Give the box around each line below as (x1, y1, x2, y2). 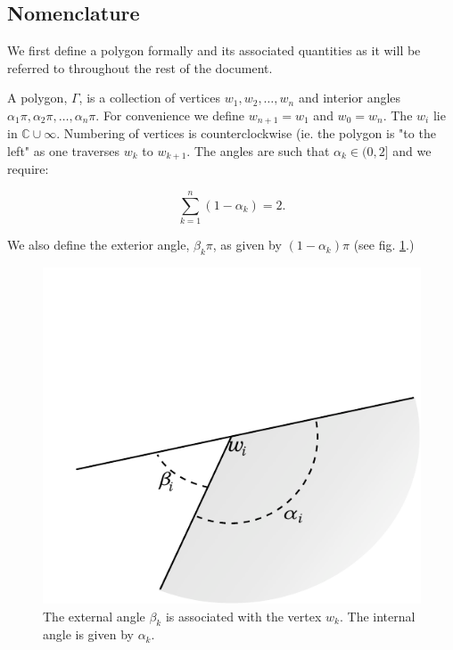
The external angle (43, 606, 145, 625)
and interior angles (298, 88, 401, 107)
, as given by (212, 235, 282, 254)
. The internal (339, 606, 416, 625)
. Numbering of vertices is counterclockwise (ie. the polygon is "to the (56, 124, 436, 143)
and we (392, 142, 432, 160)
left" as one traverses (7, 142, 120, 160)
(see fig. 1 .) (353, 235, 415, 254)
